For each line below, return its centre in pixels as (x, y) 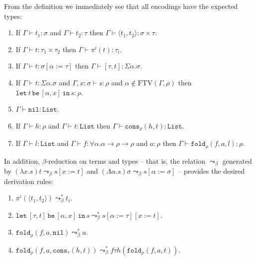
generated (237, 161)
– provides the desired (212, 171)
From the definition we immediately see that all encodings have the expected (121, 6)
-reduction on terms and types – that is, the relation (126, 161)
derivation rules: (29, 181)
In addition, (22, 161)
